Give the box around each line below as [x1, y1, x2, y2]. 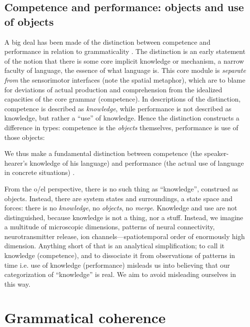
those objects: [4, 132, 45, 142]
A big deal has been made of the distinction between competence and [4, 36, 211, 47]
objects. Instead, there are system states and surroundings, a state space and [4, 193, 233, 203]
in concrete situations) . [4, 167, 75, 177]
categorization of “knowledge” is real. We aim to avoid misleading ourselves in [4, 269, 236, 279]
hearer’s [4, 157, 28, 168]
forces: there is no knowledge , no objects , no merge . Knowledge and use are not [4, 203, 237, 213]
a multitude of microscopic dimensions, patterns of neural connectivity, [4, 222, 215, 232]
